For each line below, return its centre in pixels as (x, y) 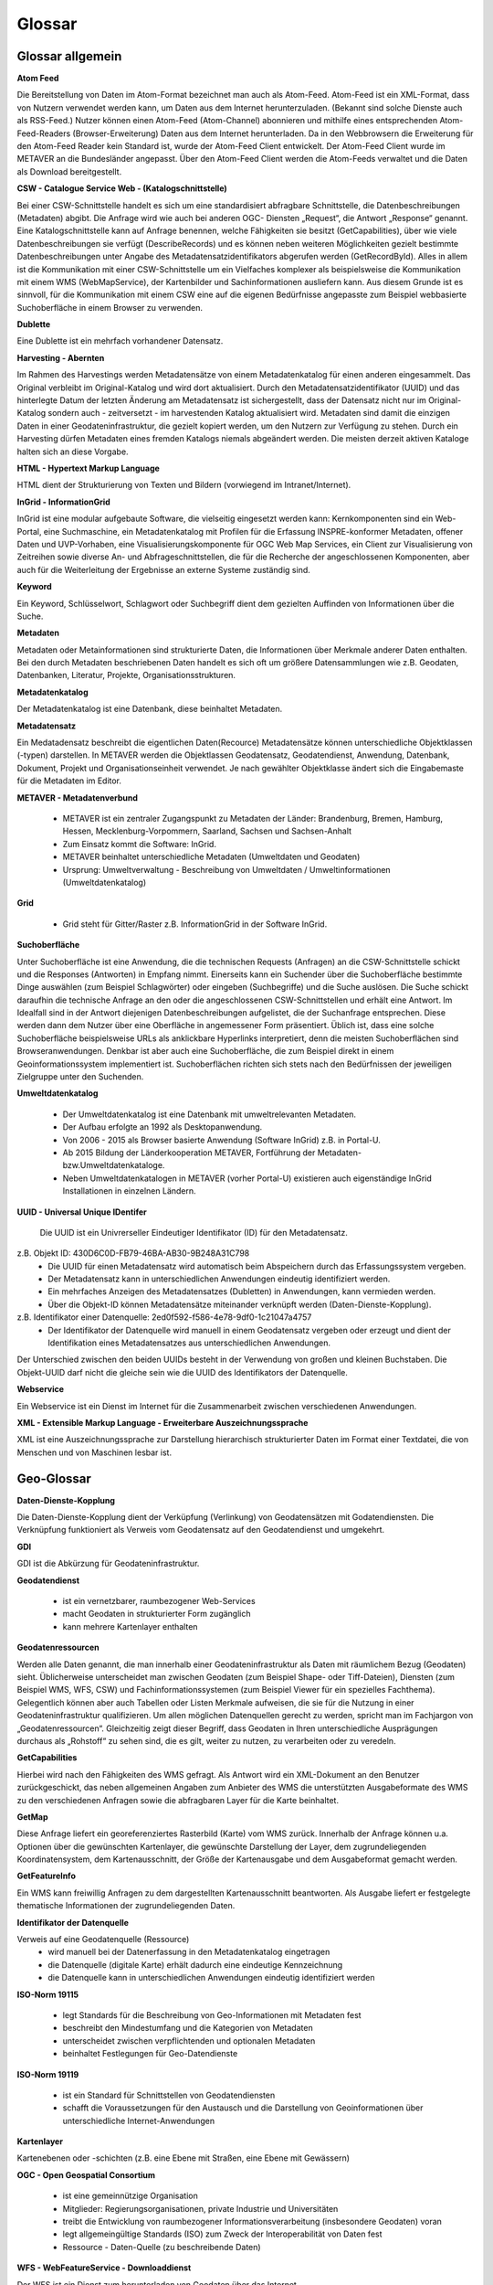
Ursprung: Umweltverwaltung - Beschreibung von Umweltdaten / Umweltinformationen (227, 869)
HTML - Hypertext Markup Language (88, 468)
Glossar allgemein (69, 56)
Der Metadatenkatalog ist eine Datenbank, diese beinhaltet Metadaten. (150, 709)
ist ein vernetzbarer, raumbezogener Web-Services (159, 1601)
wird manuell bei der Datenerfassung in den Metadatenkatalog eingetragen (189, 1952)
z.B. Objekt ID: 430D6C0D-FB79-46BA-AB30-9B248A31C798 (133, 1253)
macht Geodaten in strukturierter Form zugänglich (157, 1614)
